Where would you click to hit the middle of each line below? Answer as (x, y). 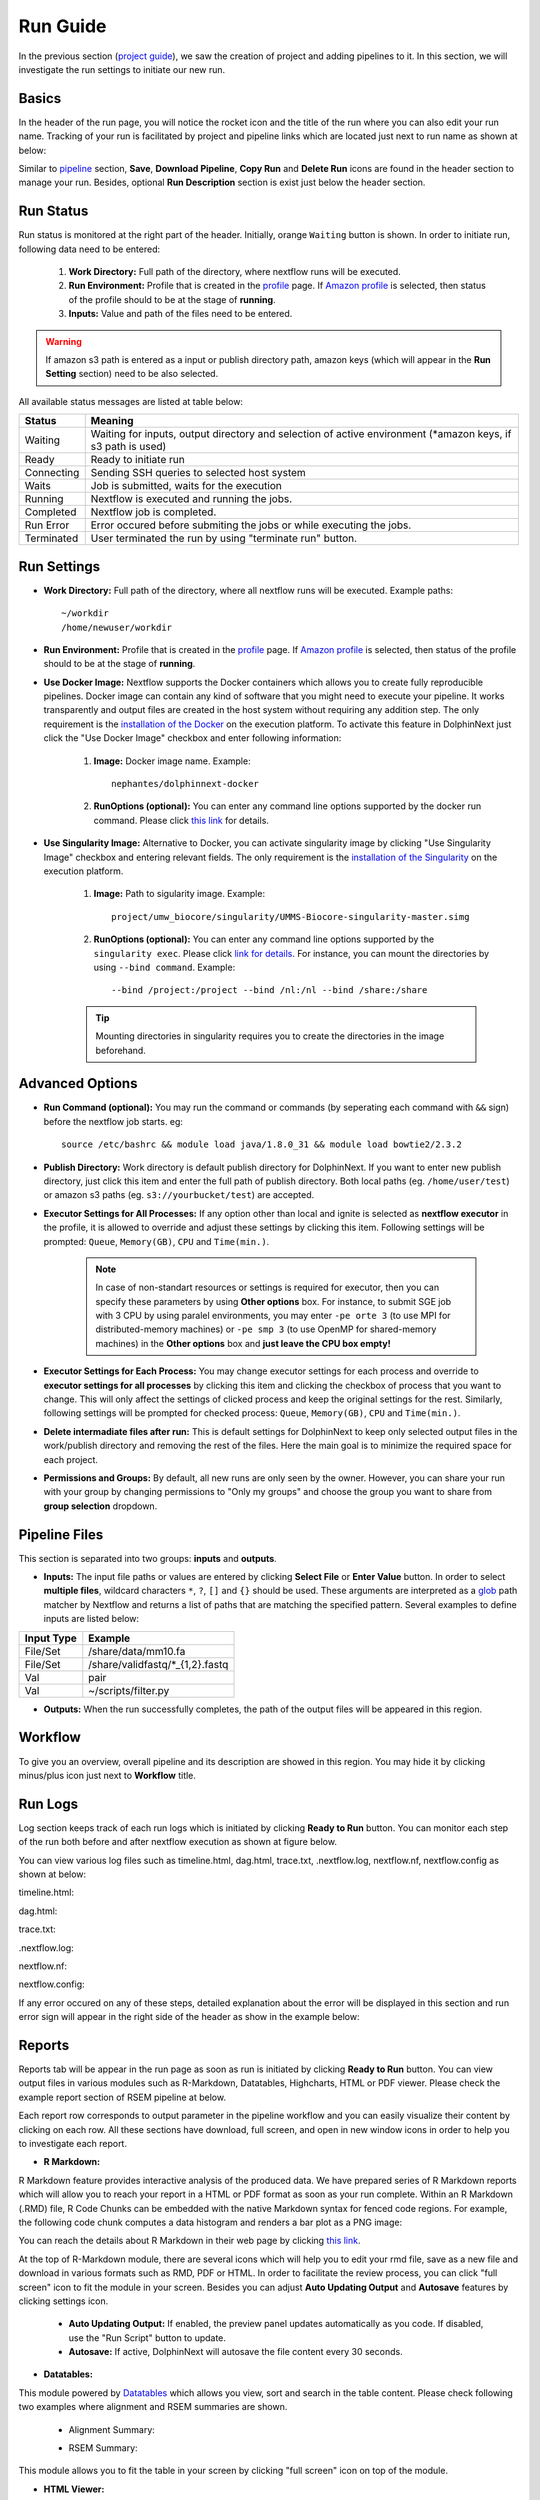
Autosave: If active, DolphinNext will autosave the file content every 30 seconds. (236, 2352)
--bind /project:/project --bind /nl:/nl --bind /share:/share (269, 990)
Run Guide (62, 26)
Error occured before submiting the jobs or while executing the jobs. (251, 525)
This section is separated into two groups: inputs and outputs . (147, 1558)
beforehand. (121, 1050)
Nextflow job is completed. (153, 512)
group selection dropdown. (100, 1506)
